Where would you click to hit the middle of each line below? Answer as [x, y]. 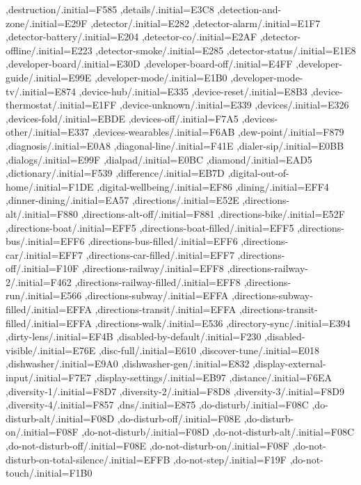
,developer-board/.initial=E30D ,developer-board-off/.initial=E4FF [149, 64]
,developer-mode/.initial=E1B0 [161, 77]
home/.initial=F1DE [50, 186]
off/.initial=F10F [42, 268]
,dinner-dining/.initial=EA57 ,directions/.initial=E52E [122, 200]
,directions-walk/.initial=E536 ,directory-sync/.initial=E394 [223, 323]
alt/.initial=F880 [42, 213]
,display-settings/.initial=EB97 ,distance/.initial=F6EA [213, 377]
